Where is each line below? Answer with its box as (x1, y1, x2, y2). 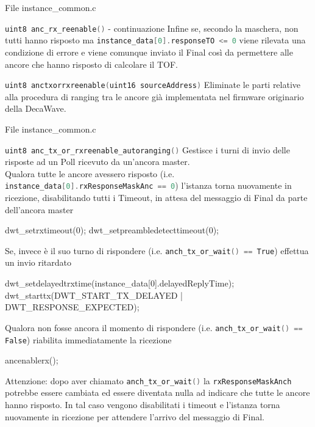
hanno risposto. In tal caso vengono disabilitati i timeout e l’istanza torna (5, 398, 280, 411)
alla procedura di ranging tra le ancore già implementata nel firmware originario (5, 90, 304, 103)
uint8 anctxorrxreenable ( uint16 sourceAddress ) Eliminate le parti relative (5, 78, 301, 91)
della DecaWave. (5, 102, 66, 115)
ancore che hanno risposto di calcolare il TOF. (5, 57, 178, 70)
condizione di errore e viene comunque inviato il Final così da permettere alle (5, 45, 293, 58)
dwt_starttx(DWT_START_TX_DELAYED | (5, 288, 183, 301)
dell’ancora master (5, 203, 74, 216)
